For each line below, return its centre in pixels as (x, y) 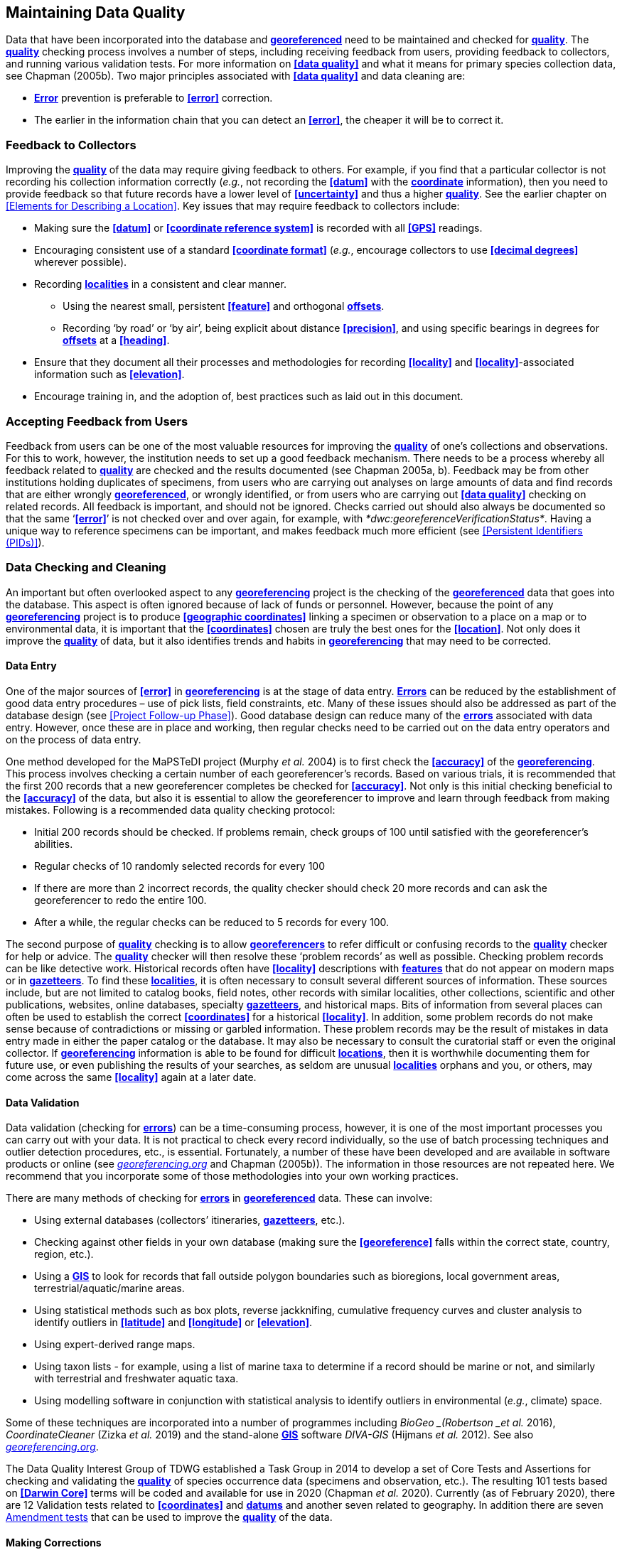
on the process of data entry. (74, 739)
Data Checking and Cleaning (86, 567)
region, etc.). (64, 1254)
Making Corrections (54, 1542)
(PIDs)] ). (25, 542)
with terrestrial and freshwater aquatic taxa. (136, 1379)
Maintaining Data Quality (96, 12)
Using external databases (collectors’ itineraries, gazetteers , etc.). (190, 1220)
